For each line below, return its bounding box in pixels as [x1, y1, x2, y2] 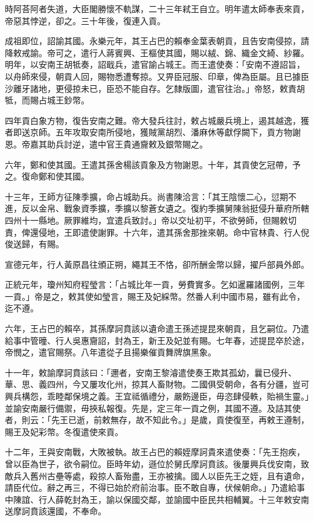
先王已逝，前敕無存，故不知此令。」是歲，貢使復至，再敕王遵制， [51, 413, 309, 426]
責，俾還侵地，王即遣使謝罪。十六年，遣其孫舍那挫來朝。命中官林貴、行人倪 [5, 225, 309, 238]
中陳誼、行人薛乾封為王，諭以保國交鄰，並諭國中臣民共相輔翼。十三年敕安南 [5, 493, 309, 505]
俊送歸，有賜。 [5, 238, 64, 250]
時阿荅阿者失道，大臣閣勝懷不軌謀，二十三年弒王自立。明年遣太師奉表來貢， [5, 2, 309, 15]
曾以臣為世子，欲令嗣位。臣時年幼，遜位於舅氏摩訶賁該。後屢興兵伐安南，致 [5, 458, 309, 470]
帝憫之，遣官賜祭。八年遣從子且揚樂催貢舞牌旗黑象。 [5, 346, 216, 358]
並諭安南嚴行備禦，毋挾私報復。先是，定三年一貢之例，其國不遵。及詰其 [5, 401, 292, 414]
